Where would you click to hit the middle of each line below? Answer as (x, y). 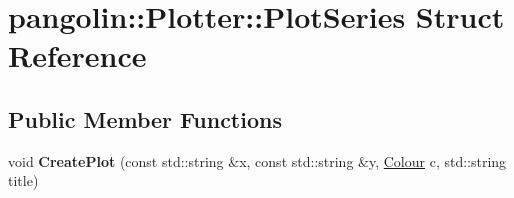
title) (23, 180)
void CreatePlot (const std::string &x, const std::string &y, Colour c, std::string (257, 160)
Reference (77, 55)
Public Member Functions (145, 118)
